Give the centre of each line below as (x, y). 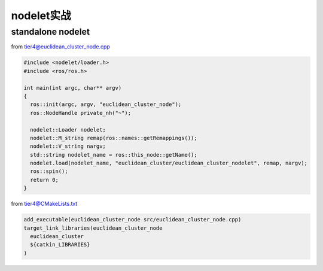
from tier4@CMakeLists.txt (44, 204)
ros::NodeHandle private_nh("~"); (81, 113)
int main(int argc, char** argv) (73, 88)
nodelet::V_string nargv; (68, 146)
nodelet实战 (41, 16)
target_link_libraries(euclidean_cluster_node (93, 228)
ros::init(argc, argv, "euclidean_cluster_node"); (106, 104)
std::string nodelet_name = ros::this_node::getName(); (114, 155)
